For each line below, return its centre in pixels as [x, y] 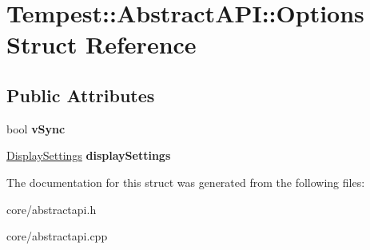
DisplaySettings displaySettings [89, 155]
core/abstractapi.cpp [57, 236]
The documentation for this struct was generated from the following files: [186, 182]
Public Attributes [81, 95]
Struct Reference [101, 44]
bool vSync [36, 128]
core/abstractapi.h [52, 209]
